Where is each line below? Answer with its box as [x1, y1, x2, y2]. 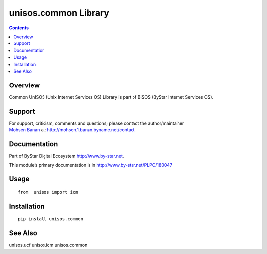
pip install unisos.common [18, 216, 84, 222]
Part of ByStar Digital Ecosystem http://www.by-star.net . [9, 153, 124, 159]
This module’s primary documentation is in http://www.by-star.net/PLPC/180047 [9, 162, 173, 168]
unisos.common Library [9, 7, 110, 18]
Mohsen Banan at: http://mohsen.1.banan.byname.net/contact [9, 127, 135, 133]
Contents [9, 25, 29, 31]
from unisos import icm [18, 189, 78, 195]
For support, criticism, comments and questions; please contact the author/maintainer [9, 120, 184, 126]
